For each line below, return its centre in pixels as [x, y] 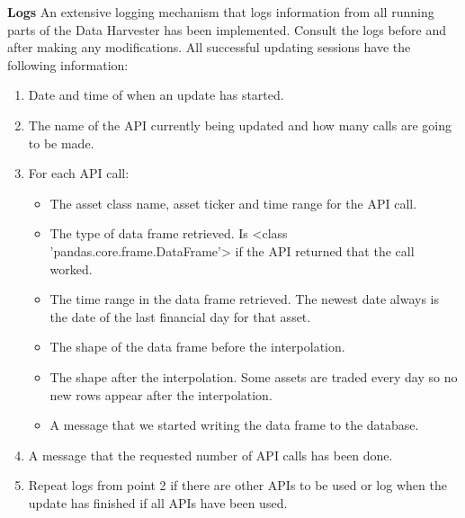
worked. [71, 268]
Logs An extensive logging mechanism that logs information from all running [221, 12]
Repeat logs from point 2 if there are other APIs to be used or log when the [237, 485]
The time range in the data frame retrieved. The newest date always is [244, 299]
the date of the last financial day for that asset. [180, 316]
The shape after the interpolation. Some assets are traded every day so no [254, 376]
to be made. [61, 143]
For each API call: [79, 173]
